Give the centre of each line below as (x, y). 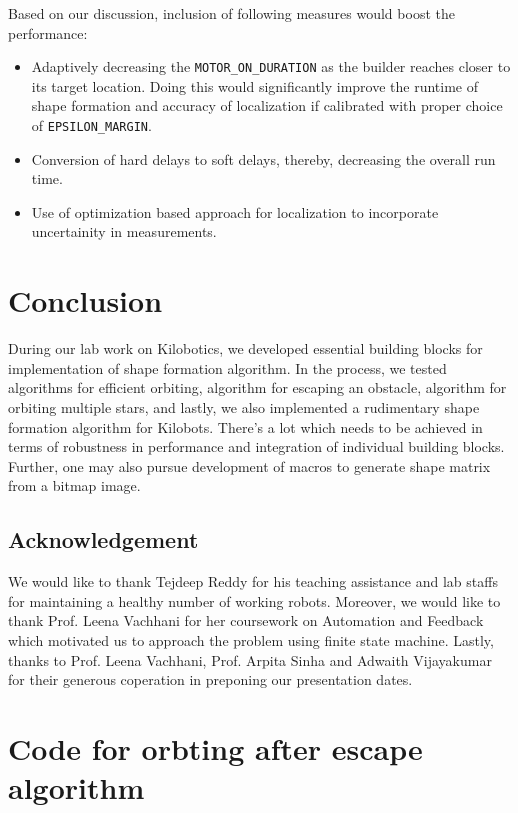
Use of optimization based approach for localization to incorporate (235, 211)
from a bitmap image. (74, 485)
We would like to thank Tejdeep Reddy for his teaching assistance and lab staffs (253, 581)
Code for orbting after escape (215, 747)
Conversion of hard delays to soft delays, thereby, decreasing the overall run (263, 158)
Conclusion (85, 300)
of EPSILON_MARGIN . (91, 125)
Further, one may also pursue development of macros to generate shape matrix (249, 465)
